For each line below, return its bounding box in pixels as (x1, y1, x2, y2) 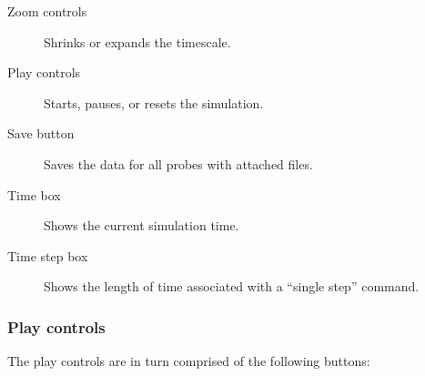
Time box (7, 185, 61, 204)
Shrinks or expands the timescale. (44, 32, 231, 51)
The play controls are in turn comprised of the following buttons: (7, 351, 370, 371)
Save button (7, 124, 75, 143)
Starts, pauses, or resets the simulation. (44, 93, 264, 112)
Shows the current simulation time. (44, 216, 239, 235)
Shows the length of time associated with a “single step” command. (44, 277, 420, 296)
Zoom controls (7, 2, 87, 20)
